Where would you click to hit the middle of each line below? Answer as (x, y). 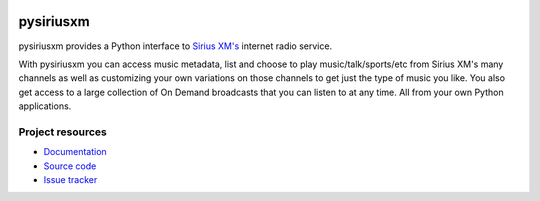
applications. (45, 106)
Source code (70, 166)
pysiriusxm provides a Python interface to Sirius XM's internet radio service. (175, 46)
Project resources (62, 132)
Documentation (75, 152)
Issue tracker (70, 179)
